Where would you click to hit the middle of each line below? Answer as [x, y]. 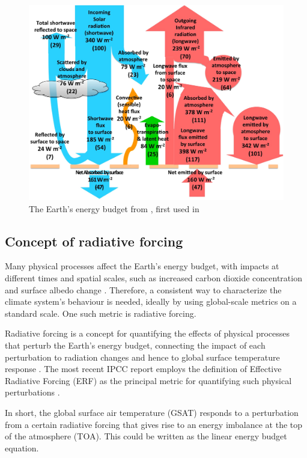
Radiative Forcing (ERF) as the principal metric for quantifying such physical [148, 380]
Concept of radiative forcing [94, 241]
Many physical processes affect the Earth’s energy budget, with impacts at [142, 266]
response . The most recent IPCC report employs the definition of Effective [143, 369]
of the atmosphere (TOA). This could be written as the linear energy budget [146, 436]
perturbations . [32, 392]
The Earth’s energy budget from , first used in [114, 208]
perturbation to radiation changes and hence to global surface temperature [142, 357]
